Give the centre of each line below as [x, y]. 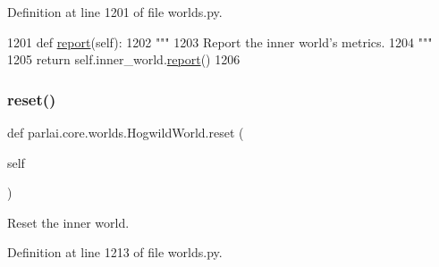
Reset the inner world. [68, 222]
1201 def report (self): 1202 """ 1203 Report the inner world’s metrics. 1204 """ [220, 42]
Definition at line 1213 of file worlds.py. [115, 252]
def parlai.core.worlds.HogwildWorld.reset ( [126, 132]
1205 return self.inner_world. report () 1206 [124, 59]
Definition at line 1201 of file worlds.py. [115, 12]
